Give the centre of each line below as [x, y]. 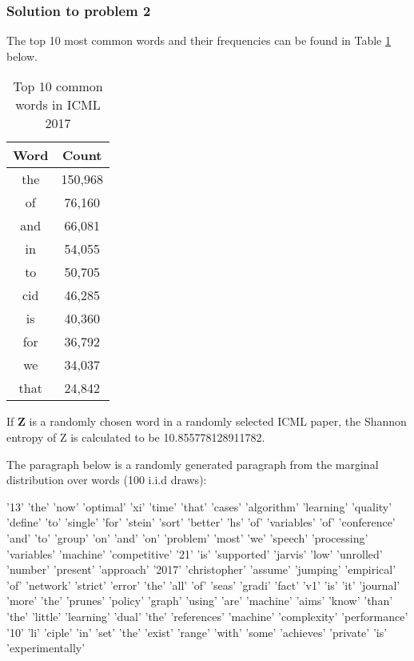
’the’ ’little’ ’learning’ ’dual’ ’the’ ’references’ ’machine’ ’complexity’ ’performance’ [207, 616]
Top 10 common [58, 86]
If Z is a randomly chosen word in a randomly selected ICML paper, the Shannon [207, 421]
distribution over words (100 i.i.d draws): [107, 480]
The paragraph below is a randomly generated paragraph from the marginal [193, 464]
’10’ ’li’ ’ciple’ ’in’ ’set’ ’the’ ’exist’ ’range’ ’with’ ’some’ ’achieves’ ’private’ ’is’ [197, 632]
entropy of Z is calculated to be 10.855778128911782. [136, 437]
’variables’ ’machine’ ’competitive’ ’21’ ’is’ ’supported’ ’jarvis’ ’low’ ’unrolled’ [195, 553]
